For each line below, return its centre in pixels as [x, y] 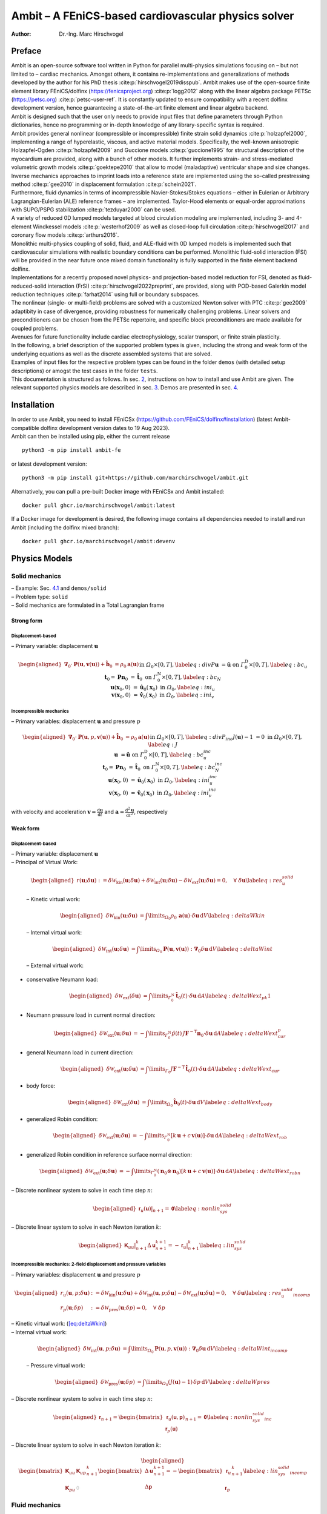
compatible [25, 428]
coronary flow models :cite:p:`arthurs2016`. [65, 235]
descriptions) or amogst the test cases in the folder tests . [84, 371]
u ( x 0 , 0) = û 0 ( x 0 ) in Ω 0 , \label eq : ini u [163, 688]
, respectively [151, 812]
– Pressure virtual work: [56, 1365]
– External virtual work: [55, 965]
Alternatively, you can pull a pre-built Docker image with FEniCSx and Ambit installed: [118, 491]
